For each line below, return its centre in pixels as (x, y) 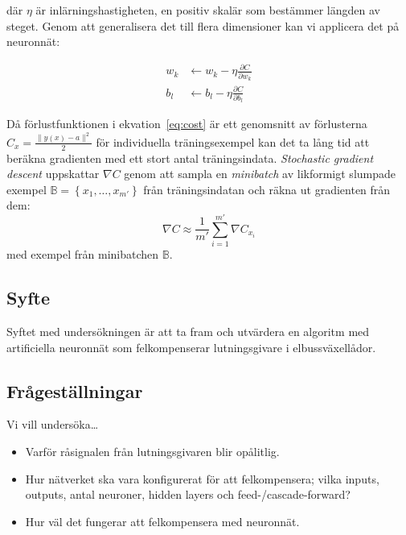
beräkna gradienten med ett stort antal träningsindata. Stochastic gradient (190, 158)
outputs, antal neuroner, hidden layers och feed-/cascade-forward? (188, 494)
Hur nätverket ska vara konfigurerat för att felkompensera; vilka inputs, (202, 478)
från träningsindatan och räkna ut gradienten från (267, 189)
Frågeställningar (75, 390)
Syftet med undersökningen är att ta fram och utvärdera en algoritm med (188, 331)
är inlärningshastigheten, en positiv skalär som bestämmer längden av (208, 10)
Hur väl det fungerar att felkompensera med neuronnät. (162, 521)
